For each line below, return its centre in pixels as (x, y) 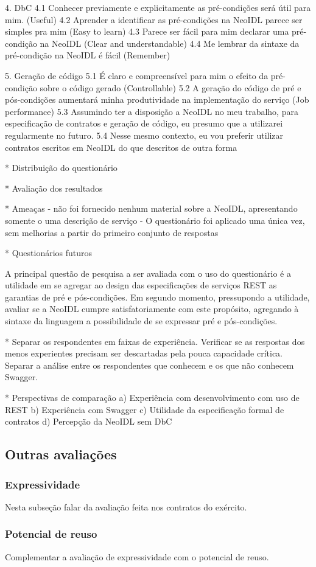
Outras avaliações (61, 454)
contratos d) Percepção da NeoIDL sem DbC (89, 421)
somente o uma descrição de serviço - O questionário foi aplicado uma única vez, (155, 220)
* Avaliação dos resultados (54, 188)
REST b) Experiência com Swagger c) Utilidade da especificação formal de (145, 409)
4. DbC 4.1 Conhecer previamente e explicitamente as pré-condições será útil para (158, 7)
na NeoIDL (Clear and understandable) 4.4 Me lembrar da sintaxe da (170, 43)
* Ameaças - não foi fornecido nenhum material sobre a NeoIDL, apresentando (151, 208)
